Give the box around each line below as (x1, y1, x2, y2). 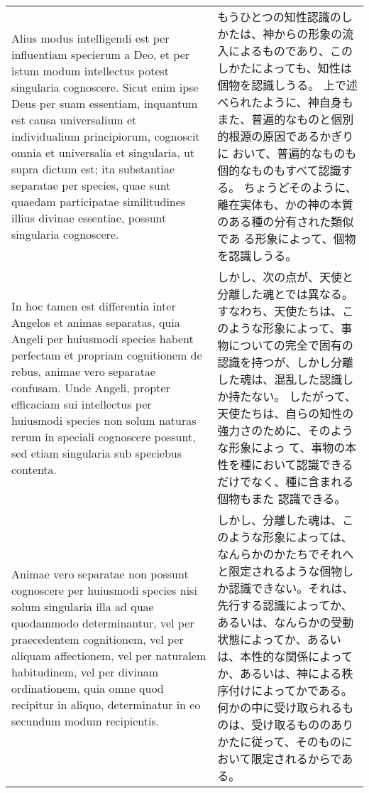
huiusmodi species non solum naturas (11, 411, 197, 428)
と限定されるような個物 (217, 563, 343, 579)
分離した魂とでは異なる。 (217, 286, 353, 302)
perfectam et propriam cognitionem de (11, 346, 202, 363)
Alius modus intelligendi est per (11, 29, 170, 46)
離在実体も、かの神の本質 (217, 196, 353, 212)
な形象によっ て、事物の (217, 439, 346, 455)
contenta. (11, 460, 57, 478)
